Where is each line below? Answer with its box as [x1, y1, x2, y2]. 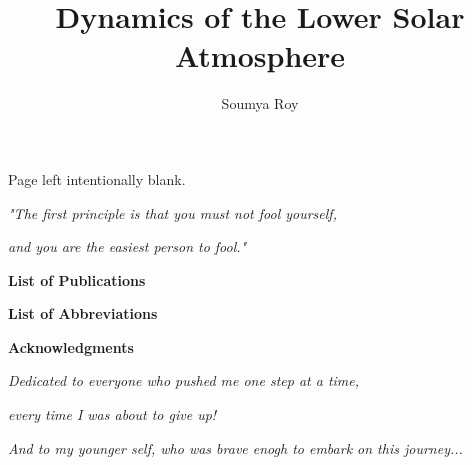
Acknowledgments [8, 336, 134, 357]
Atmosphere [174, 35, 346, 76]
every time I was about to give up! [8, 404, 217, 425]
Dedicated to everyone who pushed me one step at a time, [8, 370, 360, 391]
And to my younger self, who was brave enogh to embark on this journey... [8, 437, 463, 458]
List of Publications [8, 269, 146, 290]
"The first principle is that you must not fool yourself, [8, 202, 337, 223]
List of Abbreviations [8, 303, 158, 324]
